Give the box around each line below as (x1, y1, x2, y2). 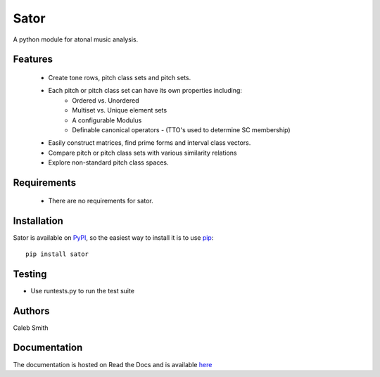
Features (13, 53, 53, 65)
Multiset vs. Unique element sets (72, 106, 167, 115)
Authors (13, 305, 50, 317)
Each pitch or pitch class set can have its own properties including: (48, 87, 243, 95)
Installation (13, 215, 63, 227)
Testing (13, 268, 47, 280)
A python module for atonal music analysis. (13, 35, 139, 44)
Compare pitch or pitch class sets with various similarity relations (48, 148, 237, 157)
